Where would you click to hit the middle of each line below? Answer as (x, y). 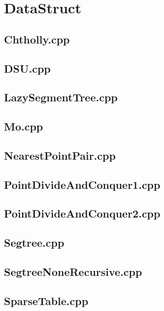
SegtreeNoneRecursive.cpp (73, 272)
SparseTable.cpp (46, 300)
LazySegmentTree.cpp (61, 97)
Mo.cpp (24, 126)
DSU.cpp (27, 68)
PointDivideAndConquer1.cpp (82, 184)
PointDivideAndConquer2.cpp (82, 213)
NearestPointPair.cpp (60, 155)
